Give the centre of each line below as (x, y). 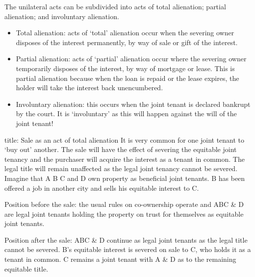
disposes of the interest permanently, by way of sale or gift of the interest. (127, 42)
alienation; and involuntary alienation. (62, 16)
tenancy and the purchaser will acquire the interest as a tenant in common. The (125, 159)
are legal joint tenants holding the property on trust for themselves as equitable (124, 214)
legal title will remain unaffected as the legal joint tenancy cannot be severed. (121, 168)
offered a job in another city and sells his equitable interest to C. (102, 188)
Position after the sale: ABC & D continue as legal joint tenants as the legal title (126, 239)
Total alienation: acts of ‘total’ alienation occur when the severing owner (125, 33)
